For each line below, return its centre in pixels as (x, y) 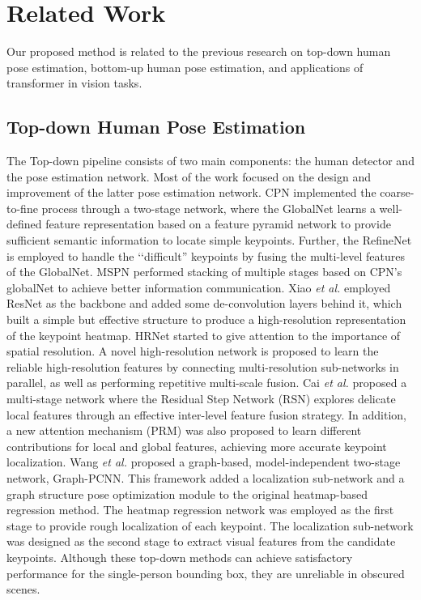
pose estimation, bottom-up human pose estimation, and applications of (185, 67)
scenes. (23, 589)
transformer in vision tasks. (74, 83)
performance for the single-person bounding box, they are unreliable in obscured (206, 573)
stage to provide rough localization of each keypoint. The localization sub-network (210, 525)
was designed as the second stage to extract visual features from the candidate (201, 541)
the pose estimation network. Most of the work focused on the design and (189, 176)
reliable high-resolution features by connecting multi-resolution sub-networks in (203, 366)
